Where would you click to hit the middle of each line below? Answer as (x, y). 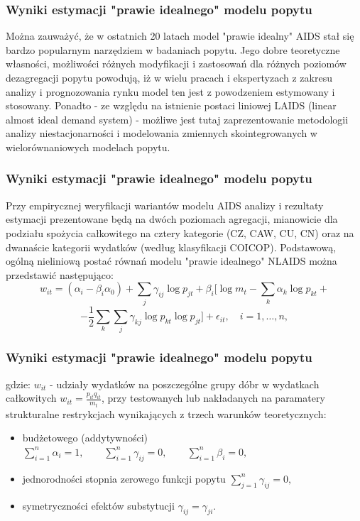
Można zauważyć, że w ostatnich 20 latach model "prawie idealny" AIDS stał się (180, 36)
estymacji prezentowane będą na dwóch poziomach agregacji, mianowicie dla (172, 219)
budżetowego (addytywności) (85, 438)
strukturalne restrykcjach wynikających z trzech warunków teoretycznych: (166, 413)
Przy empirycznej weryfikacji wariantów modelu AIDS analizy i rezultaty (165, 205)
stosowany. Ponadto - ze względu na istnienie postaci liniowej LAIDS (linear (171, 105)
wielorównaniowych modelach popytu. (88, 147)
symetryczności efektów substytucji (99, 505)
